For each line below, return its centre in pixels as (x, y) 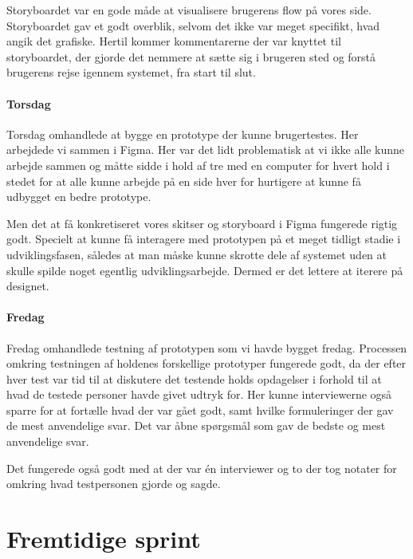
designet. (28, 286)
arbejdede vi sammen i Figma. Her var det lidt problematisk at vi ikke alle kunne (206, 150)
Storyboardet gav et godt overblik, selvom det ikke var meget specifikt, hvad (193, 25)
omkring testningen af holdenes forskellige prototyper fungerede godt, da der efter (206, 363)
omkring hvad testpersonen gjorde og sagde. (114, 484)
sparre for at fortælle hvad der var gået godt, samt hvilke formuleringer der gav (200, 409)
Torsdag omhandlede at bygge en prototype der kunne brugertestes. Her (183, 134)
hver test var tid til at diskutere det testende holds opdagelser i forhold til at (194, 378)
